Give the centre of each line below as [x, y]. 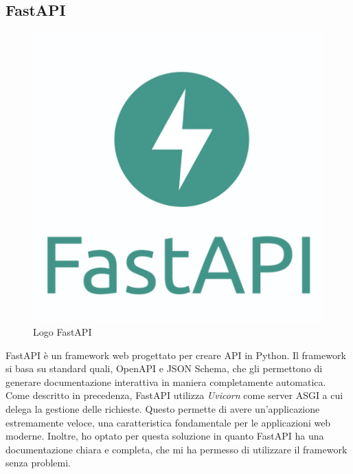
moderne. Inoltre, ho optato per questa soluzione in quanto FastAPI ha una [165, 436]
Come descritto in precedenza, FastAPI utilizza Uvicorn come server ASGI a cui [174, 395]
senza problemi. [38, 463]
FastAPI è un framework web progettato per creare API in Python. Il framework [176, 355]
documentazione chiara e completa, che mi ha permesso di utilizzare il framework [176, 449]
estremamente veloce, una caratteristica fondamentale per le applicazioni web [168, 422]
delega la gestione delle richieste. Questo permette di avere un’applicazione [163, 408]
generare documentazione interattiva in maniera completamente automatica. [166, 381]
